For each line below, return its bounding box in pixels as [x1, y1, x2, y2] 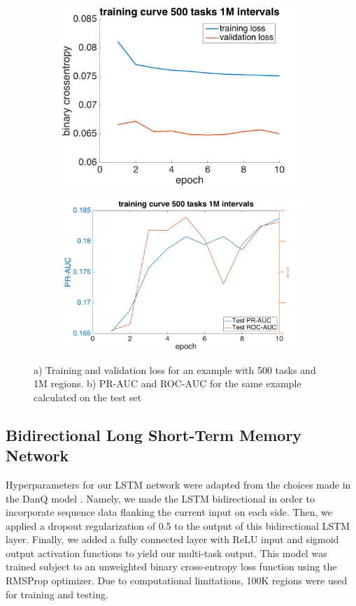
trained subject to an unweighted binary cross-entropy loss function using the [6, 559, 337, 574]
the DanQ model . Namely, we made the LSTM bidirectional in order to [6, 491, 315, 505]
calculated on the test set [34, 389, 142, 404]
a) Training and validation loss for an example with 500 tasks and [34, 362, 316, 377]
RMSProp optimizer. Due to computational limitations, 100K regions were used [6, 573, 348, 588]
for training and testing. [6, 586, 108, 601]
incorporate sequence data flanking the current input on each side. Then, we [6, 505, 332, 519]
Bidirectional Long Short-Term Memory [6, 424, 302, 445]
